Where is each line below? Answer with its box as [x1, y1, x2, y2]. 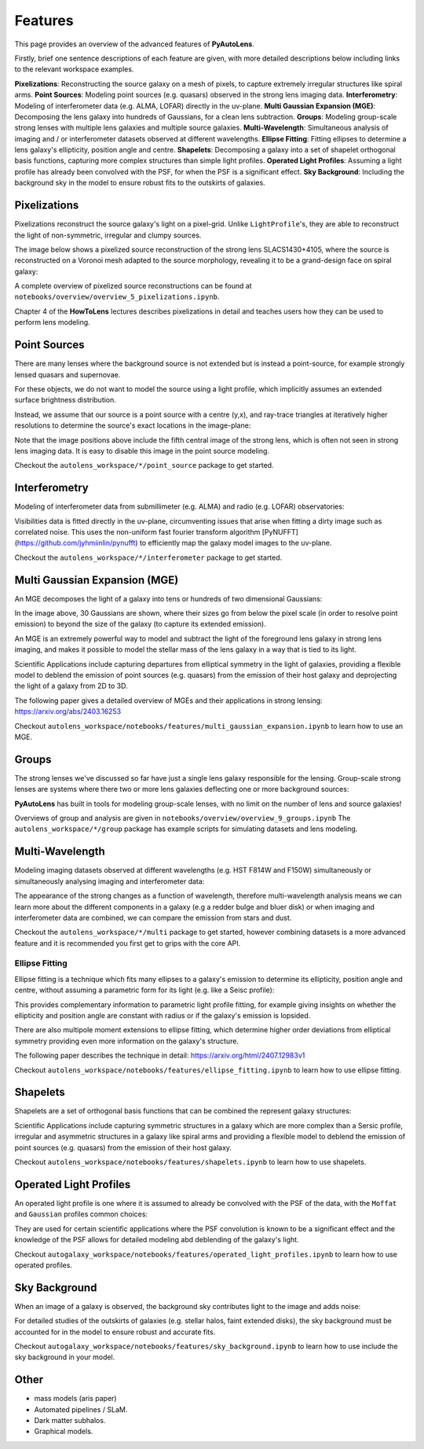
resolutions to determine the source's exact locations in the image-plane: [14, 421, 251, 430]
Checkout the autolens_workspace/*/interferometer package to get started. [14, 553, 283, 562]
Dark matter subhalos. [34, 1416, 106, 1425]
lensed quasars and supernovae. [14, 370, 121, 379]
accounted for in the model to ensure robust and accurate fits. [14, 1327, 216, 1337]
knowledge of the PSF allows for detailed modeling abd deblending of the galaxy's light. [14, 1235, 299, 1245]
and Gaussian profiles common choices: [14, 1209, 148, 1219]
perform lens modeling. [14, 318, 90, 327]
